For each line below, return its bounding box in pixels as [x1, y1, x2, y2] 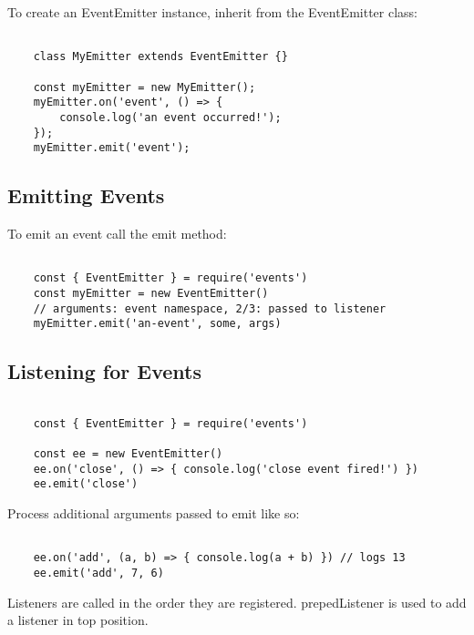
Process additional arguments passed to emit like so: [7, 504, 300, 523]
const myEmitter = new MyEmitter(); [33, 80, 256, 94]
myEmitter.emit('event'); [33, 141, 191, 155]
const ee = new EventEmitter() [33, 447, 223, 461]
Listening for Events [7, 357, 202, 385]
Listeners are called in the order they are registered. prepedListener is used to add [7, 592, 467, 611]
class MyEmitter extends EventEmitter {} [33, 50, 288, 64]
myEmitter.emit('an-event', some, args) [33, 317, 282, 331]
